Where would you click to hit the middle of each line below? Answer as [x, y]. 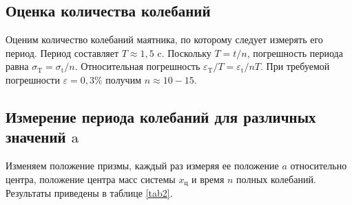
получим [124, 79]
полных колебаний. [276, 179]
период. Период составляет [62, 52]
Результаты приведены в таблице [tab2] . [89, 193]
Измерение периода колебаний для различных [161, 116]
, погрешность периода [295, 52]
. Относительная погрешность [137, 66]
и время [208, 179]
